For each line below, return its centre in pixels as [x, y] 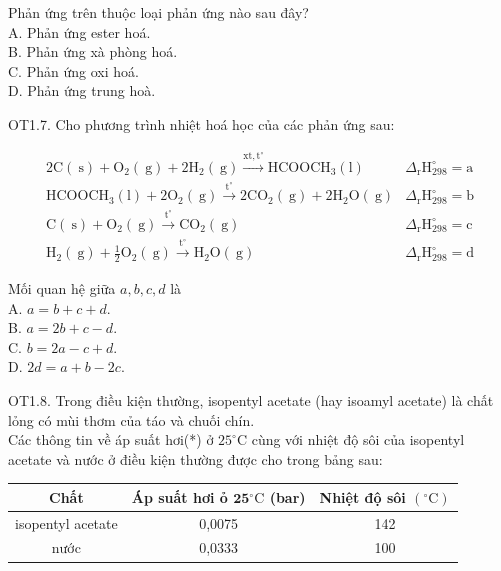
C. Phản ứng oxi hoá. [73, 70]
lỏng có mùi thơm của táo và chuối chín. [131, 419]
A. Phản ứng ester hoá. [79, 31]
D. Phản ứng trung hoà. [82, 90]
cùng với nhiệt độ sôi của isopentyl [358, 439]
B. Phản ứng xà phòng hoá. [93, 51]
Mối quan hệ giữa [62, 287]
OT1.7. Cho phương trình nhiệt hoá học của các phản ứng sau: [201, 123]
